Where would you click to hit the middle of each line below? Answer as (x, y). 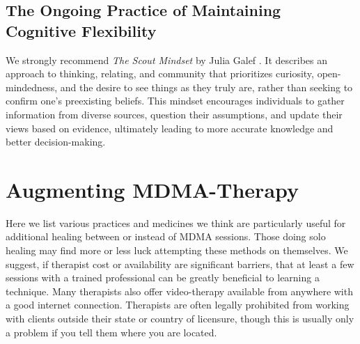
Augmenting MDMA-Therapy (152, 189)
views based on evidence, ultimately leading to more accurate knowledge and (170, 128)
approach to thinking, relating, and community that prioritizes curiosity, (160, 73)
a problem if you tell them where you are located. (111, 332)
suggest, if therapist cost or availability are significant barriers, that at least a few (180, 264)
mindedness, (32, 87)
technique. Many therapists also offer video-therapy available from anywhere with (179, 291)
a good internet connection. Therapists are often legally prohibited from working (178, 305)
